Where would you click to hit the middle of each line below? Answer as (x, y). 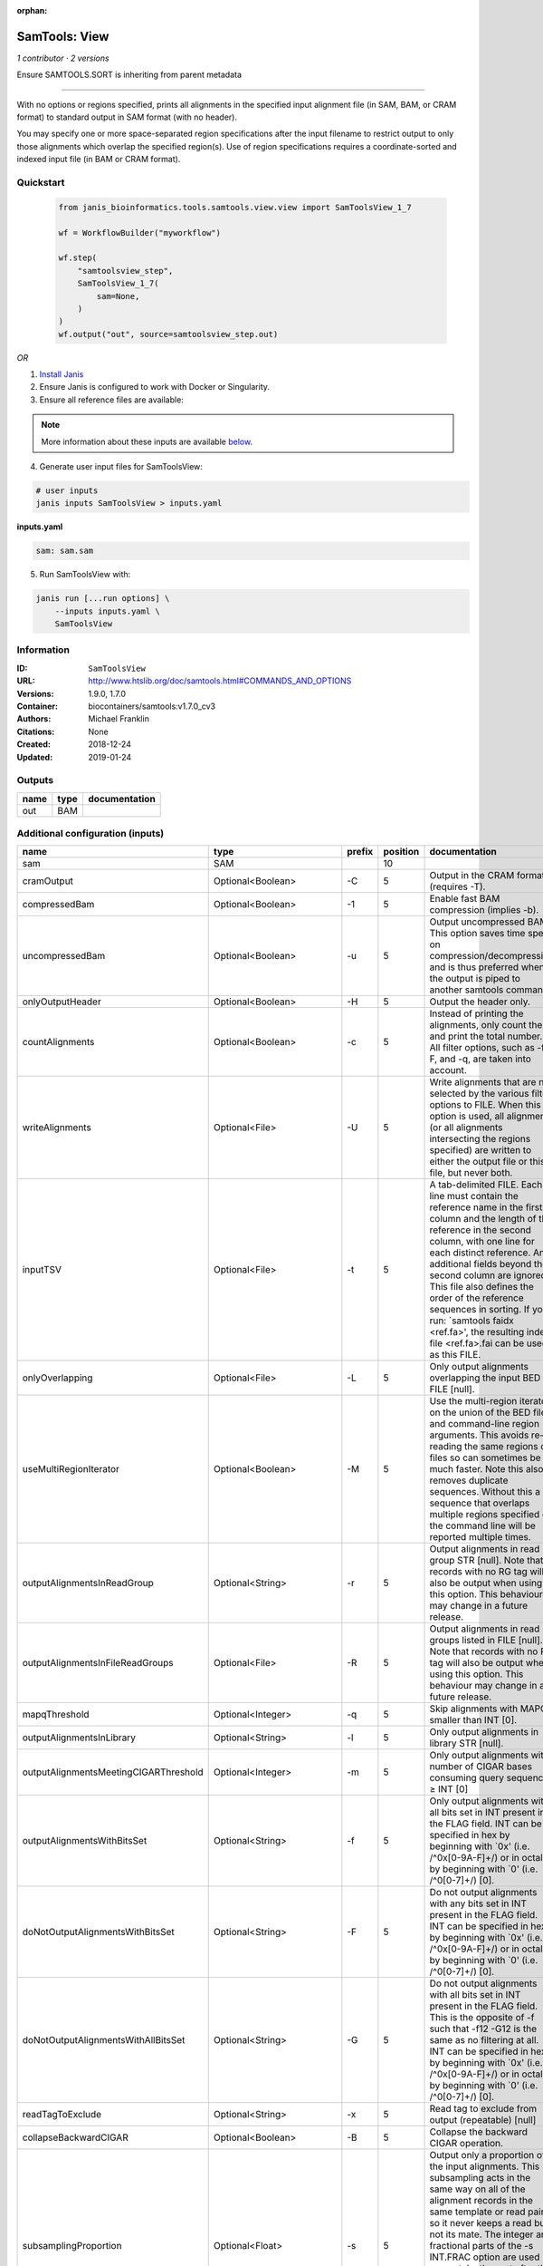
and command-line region (485, 1424)
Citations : (36, 731)
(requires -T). (457, 886)
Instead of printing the (476, 1013)
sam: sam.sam (65, 551)
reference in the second (480, 1230)
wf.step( (78, 258)
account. (448, 1070)
